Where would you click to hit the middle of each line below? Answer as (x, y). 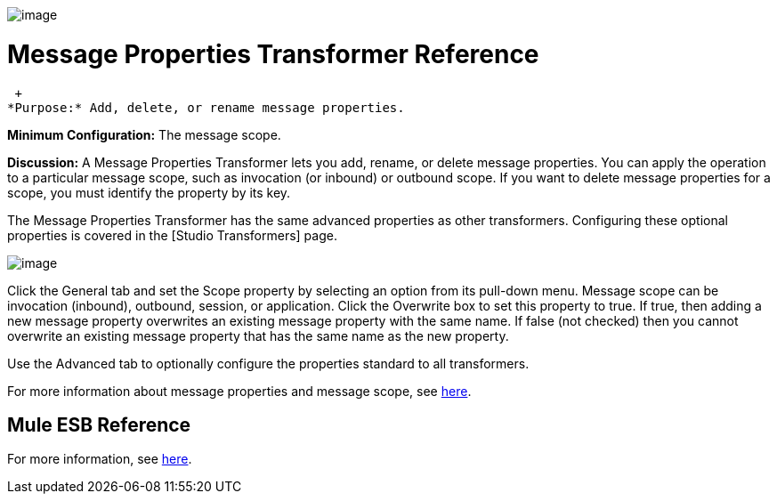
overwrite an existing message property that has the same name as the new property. (258, 335)
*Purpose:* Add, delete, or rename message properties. (206, 107)
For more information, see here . (100, 459)
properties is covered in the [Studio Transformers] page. (172, 235)
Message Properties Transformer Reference (273, 54)
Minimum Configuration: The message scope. (144, 134)
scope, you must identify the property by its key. (149, 192)
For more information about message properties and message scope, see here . (239, 391)
